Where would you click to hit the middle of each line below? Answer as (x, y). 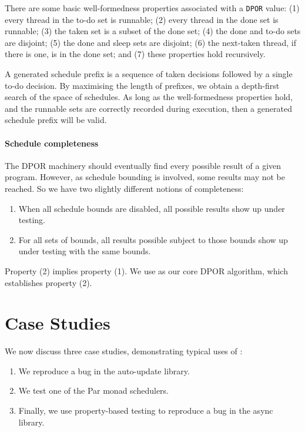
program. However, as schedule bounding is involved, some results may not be (145, 177)
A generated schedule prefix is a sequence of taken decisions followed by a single (149, 74)
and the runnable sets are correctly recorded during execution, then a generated (148, 108)
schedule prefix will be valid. (56, 120)
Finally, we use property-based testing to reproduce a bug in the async (146, 411)
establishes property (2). (48, 282)
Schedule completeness (52, 143)
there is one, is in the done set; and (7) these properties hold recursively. (135, 54)
